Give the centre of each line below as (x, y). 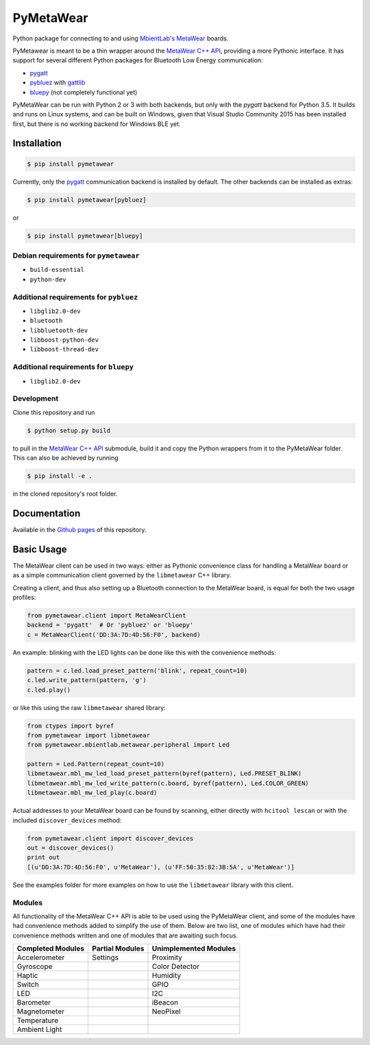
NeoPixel (166, 1011)
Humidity (166, 976)
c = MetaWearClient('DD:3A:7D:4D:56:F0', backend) (114, 634)
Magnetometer (41, 1011)
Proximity (167, 957)
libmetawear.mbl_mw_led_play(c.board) (92, 793)
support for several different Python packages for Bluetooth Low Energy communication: (138, 60)
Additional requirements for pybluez (75, 297)
